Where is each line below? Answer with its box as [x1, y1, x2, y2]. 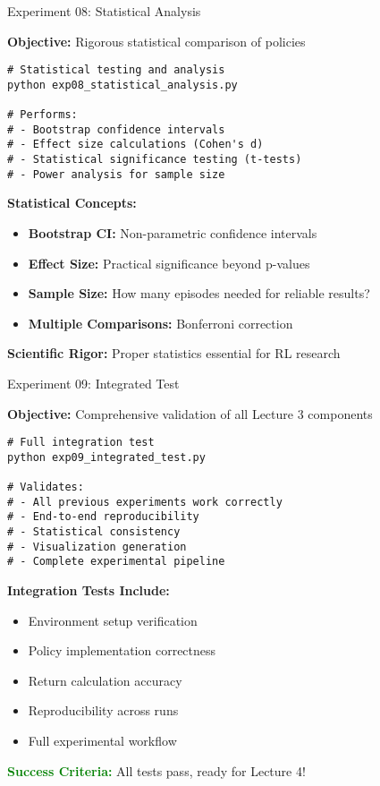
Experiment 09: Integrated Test [7, 374, 180, 392]
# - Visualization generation [7, 540, 187, 553]
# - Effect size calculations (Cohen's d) [7, 138, 264, 151]
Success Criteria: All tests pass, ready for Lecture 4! [7, 761, 306, 780]
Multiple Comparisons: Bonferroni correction [28, 313, 293, 332]
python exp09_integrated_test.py [7, 450, 206, 464]
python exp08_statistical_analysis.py [7, 78, 238, 91]
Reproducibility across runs [28, 701, 179, 720]
